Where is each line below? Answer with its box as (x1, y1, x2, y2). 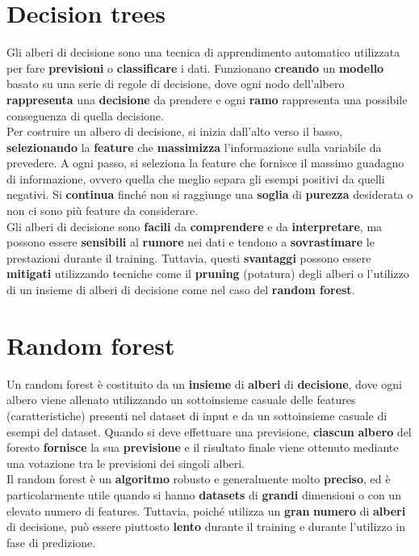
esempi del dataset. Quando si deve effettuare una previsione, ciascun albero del (6, 423, 412, 440)
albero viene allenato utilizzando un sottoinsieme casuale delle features (6, 391, 356, 408)
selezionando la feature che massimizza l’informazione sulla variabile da (6, 138, 382, 155)
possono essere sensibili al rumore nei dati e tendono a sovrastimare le (6, 234, 375, 251)
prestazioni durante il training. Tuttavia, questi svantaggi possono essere (6, 249, 371, 266)
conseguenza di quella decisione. (6, 107, 164, 124)
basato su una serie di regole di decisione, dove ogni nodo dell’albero (6, 75, 345, 92)
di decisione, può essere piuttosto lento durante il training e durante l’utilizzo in (6, 518, 406, 535)
